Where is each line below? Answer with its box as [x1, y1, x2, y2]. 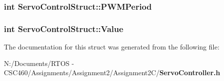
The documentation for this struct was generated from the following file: [4, 42, 220, 52]
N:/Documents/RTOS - [4, 58, 74, 68]
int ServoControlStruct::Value [4, 22, 124, 34]
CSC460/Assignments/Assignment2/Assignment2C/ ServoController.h [4, 67, 220, 78]
